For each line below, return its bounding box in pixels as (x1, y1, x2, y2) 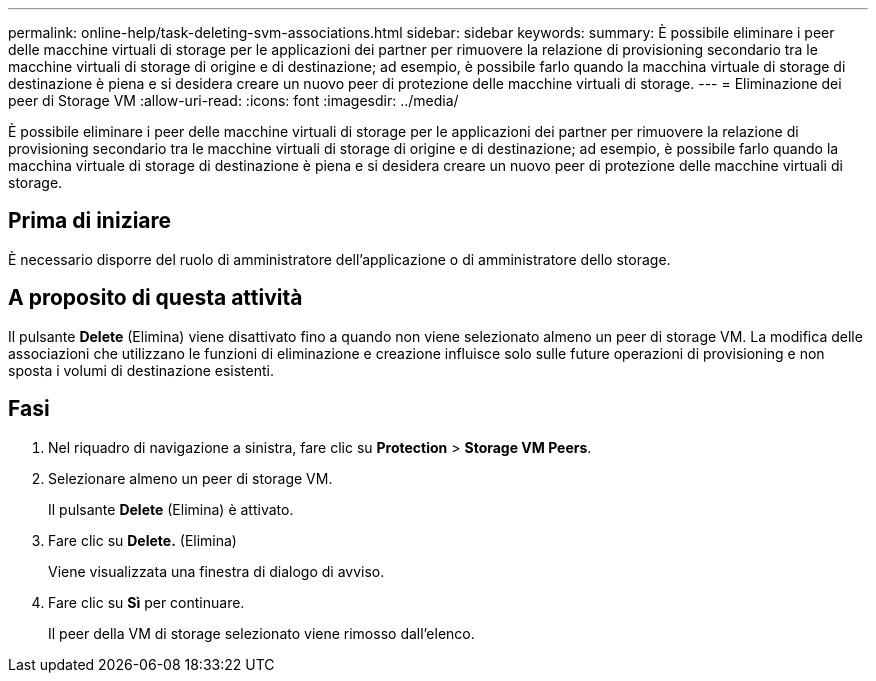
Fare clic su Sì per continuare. (48, 593, 245, 611)
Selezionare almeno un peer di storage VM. (48, 469, 333, 487)
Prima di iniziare (8, 208, 172, 234)
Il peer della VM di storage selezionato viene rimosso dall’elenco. (48, 624, 475, 642)
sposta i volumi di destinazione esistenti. (8, 361, 274, 379)
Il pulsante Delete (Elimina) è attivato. (48, 500, 294, 518)
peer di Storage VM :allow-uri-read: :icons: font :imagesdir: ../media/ (8, 92, 459, 109)
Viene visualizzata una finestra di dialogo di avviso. (48, 562, 385, 580)
